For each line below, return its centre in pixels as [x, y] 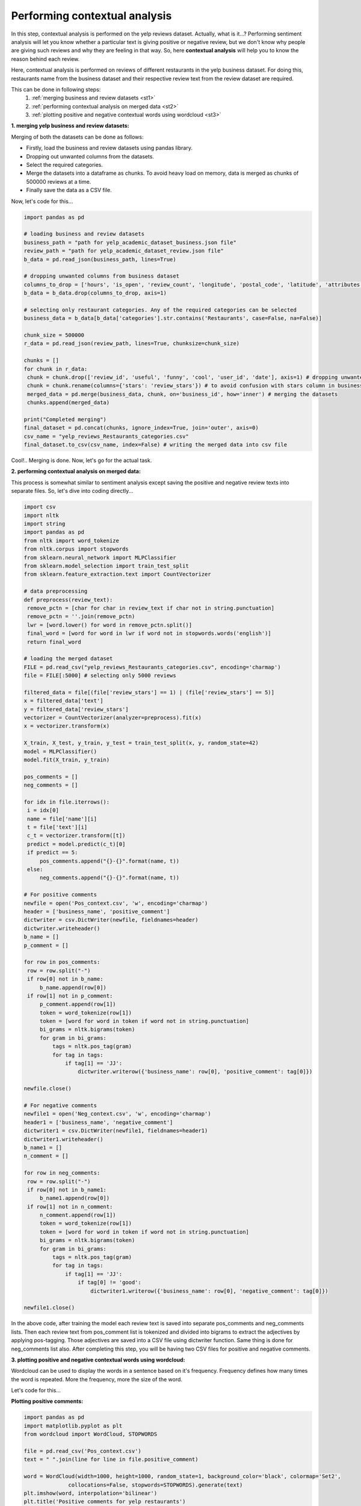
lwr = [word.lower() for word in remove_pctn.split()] [110, 625]
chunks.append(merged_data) [69, 403]
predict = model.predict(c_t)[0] [76, 844]
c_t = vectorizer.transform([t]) [76, 836]
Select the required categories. [65, 165]
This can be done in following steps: [56, 89]
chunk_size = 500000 [54, 335]
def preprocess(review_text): [68, 600]
